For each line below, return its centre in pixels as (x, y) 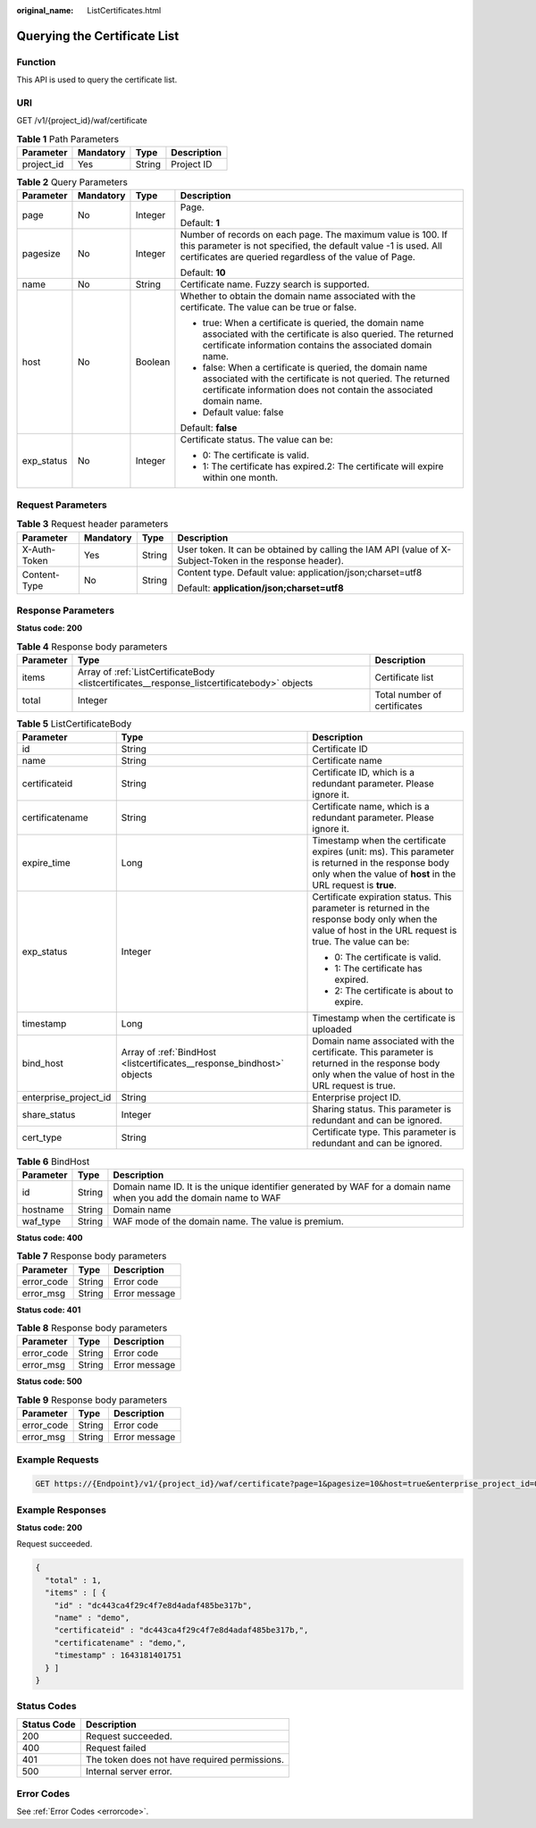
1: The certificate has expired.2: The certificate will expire (323, 466)
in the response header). (292, 560)
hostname (43, 1209)
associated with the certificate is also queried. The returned (328, 334)
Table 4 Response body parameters (92, 646)
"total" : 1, (73, 1580)
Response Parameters (66, 610)
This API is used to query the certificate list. (97, 80)
